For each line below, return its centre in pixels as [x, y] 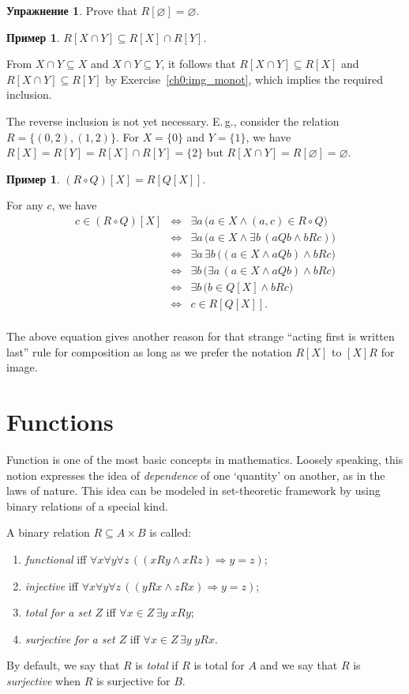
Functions [60, 422]
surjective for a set [70, 638]
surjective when [44, 681]
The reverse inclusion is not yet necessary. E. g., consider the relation [173, 121]
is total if [157, 665]
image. [22, 367]
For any [25, 205]
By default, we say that [63, 665]
